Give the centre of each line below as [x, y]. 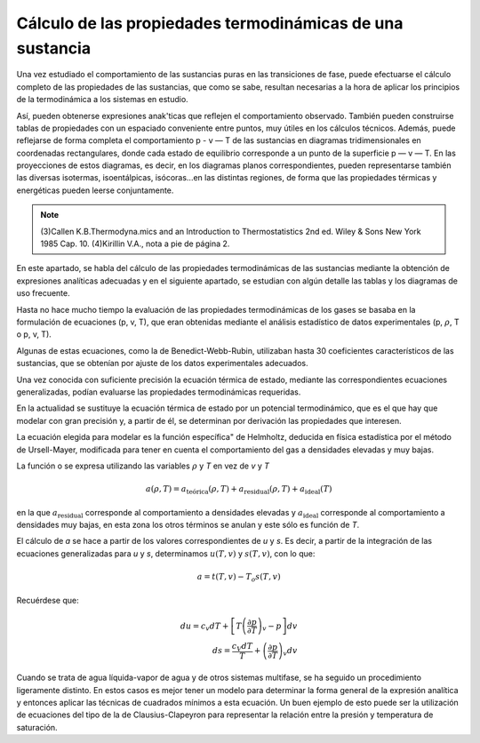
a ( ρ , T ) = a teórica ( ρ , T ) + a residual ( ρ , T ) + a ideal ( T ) [239, 490]
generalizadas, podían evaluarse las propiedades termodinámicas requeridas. [159, 392]
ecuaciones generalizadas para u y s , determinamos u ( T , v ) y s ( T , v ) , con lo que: [166, 553]
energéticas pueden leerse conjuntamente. [95, 190]
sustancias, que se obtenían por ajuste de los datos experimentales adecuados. [162, 364]
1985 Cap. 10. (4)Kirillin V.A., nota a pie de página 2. [135, 244]
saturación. [37, 727]
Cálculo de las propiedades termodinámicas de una [210, 23]
